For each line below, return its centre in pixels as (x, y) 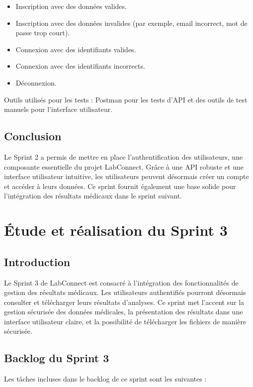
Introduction (37, 261)
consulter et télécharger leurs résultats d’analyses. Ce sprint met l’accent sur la (124, 302)
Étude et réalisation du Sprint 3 (116, 230)
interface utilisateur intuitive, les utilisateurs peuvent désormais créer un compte (126, 176)
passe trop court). (43, 33)
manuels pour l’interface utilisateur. (58, 109)
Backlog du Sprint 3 (57, 358)
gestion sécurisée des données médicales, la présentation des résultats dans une (124, 312)
